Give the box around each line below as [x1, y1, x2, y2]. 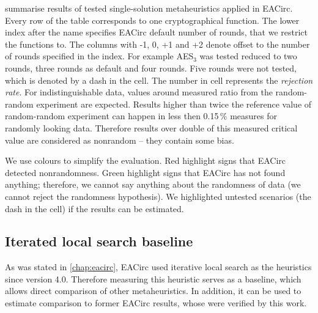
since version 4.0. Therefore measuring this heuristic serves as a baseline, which [5, 272, 301, 285]
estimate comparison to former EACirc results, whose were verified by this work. [5, 296, 307, 309]
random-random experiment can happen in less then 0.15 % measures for [5, 109, 277, 122]
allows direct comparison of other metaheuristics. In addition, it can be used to [5, 284, 301, 297]
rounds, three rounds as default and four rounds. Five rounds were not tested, [5, 61, 297, 74]
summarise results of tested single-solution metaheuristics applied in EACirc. [5, 2, 293, 14]
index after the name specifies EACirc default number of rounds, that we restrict [5, 26, 308, 39]
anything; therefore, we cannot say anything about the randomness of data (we [5, 178, 301, 191]
